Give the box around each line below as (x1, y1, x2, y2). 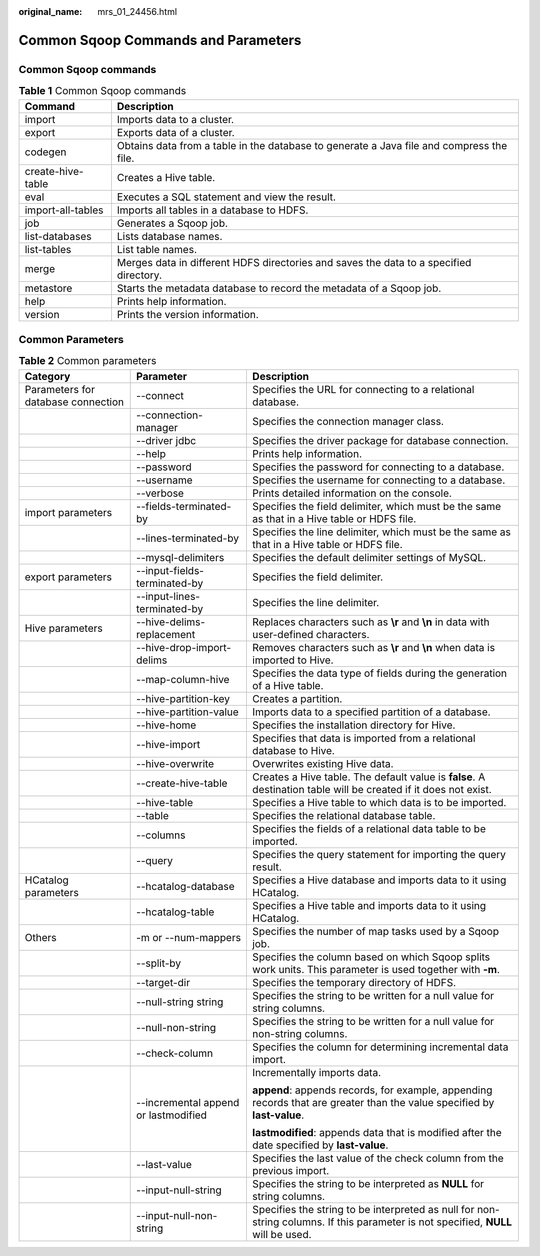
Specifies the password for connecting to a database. (251, 460, 505, 474)
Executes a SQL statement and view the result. (116, 190, 337, 204)
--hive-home (136, 718, 197, 732)
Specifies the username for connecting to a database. (251, 473, 506, 487)
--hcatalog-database (136, 879, 235, 893)
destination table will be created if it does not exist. (251, 782, 492, 796)
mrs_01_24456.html (97, 6, 178, 17)
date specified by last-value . (251, 1138, 389, 1152)
